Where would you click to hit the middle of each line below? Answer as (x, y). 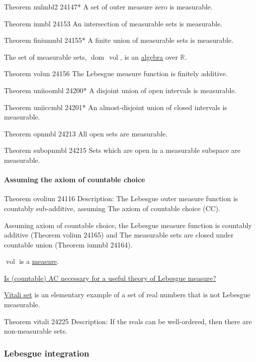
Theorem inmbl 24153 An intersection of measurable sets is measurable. (113, 23)
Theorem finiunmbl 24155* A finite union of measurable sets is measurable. (119, 40)
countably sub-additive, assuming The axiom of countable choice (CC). (112, 208)
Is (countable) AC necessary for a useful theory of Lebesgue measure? (110, 278)
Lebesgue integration (47, 353)
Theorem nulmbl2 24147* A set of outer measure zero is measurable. (108, 6)
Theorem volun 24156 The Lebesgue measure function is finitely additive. (116, 73)
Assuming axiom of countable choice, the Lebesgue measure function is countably (128, 225)
